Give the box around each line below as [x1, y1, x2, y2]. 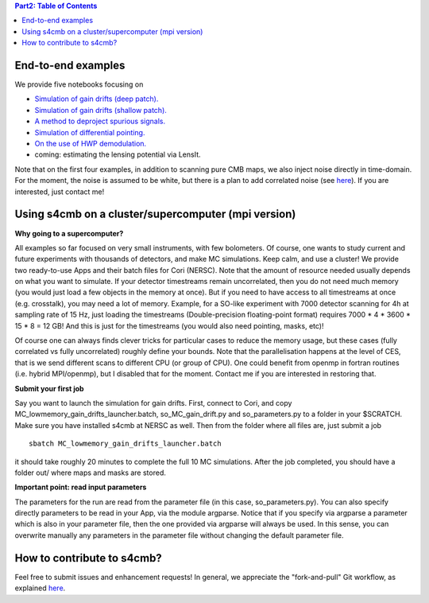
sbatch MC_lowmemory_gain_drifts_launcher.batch [29, 439, 222, 449]
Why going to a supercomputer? [14, 228, 124, 238]
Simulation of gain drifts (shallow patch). [34, 105, 167, 115]
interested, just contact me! [14, 187, 105, 196]
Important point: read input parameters [14, 482, 147, 492]
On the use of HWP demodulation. [34, 139, 147, 149]
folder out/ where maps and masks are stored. [14, 468, 166, 477]
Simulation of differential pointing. [34, 127, 145, 137]
